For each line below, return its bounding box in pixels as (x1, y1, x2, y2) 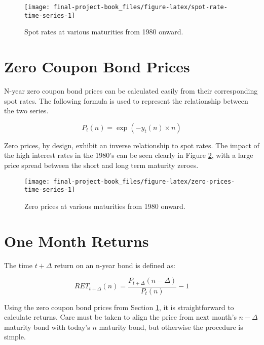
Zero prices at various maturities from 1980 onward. (24, 200, 185, 211)
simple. (4, 331, 26, 342)
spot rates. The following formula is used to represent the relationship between (4, 95, 248, 106)
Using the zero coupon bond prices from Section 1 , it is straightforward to (4, 301, 234, 312)
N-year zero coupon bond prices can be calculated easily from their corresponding (4, 85, 258, 96)
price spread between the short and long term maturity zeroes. (4, 160, 199, 170)
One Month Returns (4, 230, 149, 251)
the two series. (4, 105, 49, 116)
